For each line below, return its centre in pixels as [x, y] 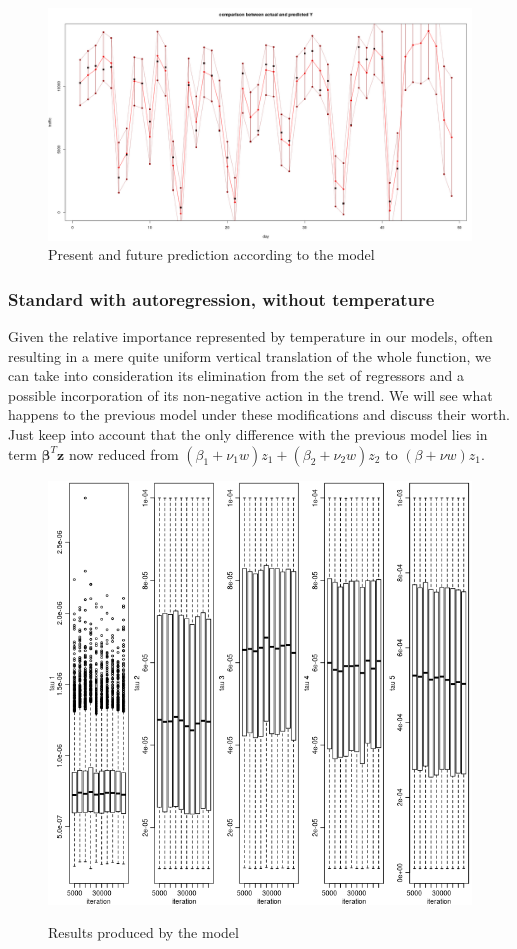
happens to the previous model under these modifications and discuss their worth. [259, 414]
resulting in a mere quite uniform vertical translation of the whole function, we [249, 355]
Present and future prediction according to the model [211, 254]
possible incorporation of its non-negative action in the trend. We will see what [250, 394]
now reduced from [123, 453]
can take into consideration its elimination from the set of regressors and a [236, 375]
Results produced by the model [143, 932]
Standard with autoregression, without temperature [221, 298]
